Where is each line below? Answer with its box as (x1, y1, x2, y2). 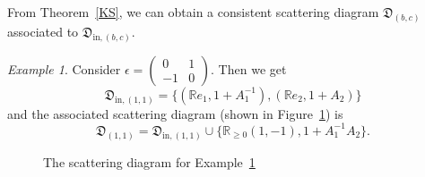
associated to (7, 21, 79, 40)
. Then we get (211, 59, 287, 78)
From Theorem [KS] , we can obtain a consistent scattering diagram (7, 3, 379, 21)
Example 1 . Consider (7, 59, 121, 78)
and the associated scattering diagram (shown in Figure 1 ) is (7, 104, 343, 122)
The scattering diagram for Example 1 (43, 152, 256, 171)
